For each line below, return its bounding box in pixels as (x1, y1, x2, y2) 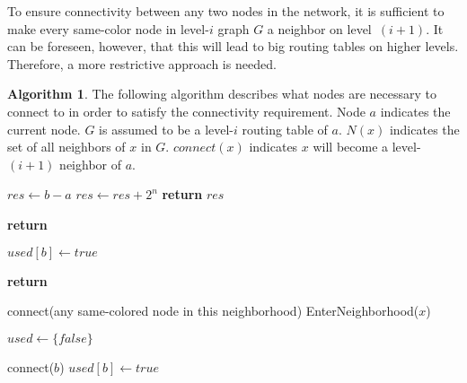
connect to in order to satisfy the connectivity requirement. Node (7, 101, 366, 120)
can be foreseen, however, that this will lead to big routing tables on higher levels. (7, 37, 459, 56)
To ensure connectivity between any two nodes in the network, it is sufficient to (7, 2, 445, 20)
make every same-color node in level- (7, 19, 209, 38)
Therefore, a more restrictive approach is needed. (7, 54, 277, 73)
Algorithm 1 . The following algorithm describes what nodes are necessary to (7, 84, 436, 103)
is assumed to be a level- (99, 119, 234, 138)
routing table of (242, 119, 328, 138)
